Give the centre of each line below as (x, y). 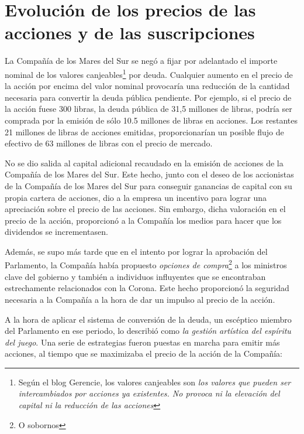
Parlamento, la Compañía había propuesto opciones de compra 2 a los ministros (146, 264)
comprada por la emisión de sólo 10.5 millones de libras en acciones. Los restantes (151, 120)
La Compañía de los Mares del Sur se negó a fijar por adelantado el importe (141, 61)
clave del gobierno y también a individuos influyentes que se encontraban (135, 276)
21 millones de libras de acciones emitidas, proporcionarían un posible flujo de (144, 131)
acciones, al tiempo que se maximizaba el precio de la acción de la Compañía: (144, 353)
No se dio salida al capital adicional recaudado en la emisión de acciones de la (144, 163)
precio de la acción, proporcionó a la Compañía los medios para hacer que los (143, 220)
